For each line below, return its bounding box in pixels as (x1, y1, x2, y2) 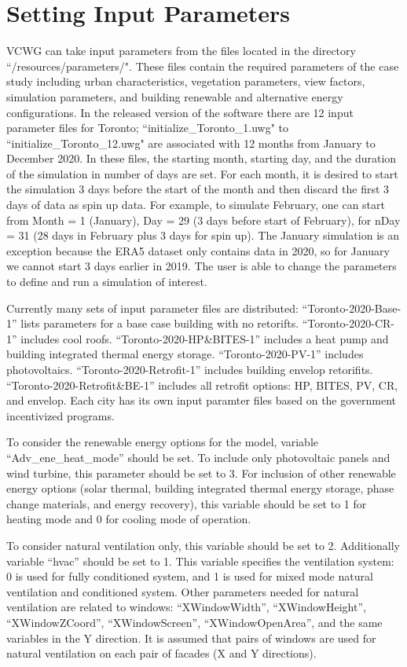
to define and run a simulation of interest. (6, 273, 207, 290)
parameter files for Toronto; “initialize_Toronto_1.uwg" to (6, 119, 289, 136)
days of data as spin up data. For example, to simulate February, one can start (6, 196, 386, 213)
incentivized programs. (6, 407, 115, 423)
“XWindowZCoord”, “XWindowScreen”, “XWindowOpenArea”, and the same (6, 614, 383, 630)
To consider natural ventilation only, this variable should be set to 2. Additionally (6, 537, 400, 553)
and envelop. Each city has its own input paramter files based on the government (6, 392, 397, 409)
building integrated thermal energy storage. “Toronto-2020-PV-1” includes (6, 346, 364, 362)
